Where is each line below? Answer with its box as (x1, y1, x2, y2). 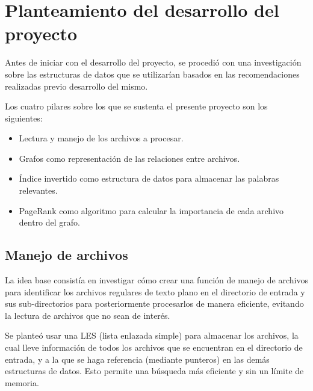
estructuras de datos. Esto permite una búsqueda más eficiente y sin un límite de (5, 365, 304, 377)
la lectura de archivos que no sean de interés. (5, 309, 170, 321)
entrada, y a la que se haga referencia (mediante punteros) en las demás (5, 353, 270, 365)
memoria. (5, 376, 39, 389)
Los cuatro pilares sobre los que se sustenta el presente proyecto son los (5, 100, 268, 112)
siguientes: (5, 111, 43, 124)
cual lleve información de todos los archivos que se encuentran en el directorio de (5, 341, 303, 354)
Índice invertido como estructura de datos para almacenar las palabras (19, 172, 279, 185)
